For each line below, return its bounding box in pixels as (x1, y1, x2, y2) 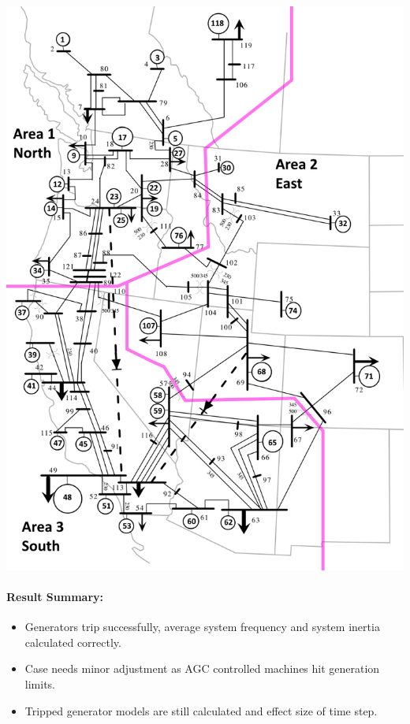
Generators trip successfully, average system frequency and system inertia (24, 618, 380, 635)
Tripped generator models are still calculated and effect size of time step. (24, 702, 378, 718)
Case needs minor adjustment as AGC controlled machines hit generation (24, 660, 380, 677)
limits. (24, 675, 55, 692)
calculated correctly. (24, 633, 121, 650)
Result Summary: (6, 588, 103, 604)
